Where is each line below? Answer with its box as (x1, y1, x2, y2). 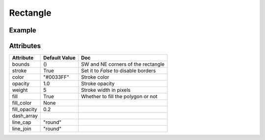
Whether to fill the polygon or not (81, 93, 158, 100)
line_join (12, 125, 31, 132)
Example (9, 26, 36, 34)
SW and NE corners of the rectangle (81, 61, 165, 68)
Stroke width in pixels (81, 86, 131, 93)
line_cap (12, 119, 31, 126)
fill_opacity (12, 106, 37, 113)
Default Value (43, 55, 76, 61)
